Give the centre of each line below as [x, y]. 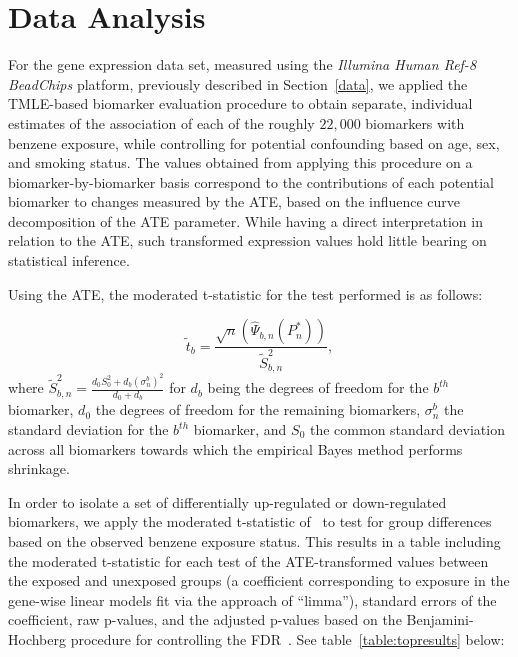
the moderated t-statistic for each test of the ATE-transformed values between [248, 560]
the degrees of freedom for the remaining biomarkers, [258, 409]
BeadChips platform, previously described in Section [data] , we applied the [238, 83]
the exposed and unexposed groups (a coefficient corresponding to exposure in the [259, 580]
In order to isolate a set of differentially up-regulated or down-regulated [227, 501]
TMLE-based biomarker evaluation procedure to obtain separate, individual [240, 103]
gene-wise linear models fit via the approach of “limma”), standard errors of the [252, 599]
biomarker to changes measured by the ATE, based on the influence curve [234, 201]
